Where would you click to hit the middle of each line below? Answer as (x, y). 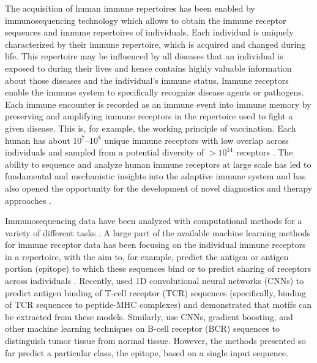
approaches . (28, 200)
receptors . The (264, 152)
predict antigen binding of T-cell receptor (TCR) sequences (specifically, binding (156, 292)
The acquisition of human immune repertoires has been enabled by (130, 8)
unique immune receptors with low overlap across (196, 140)
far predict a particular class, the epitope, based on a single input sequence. (147, 352)
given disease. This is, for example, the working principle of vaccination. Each (151, 128)
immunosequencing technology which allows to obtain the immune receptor (146, 20)
